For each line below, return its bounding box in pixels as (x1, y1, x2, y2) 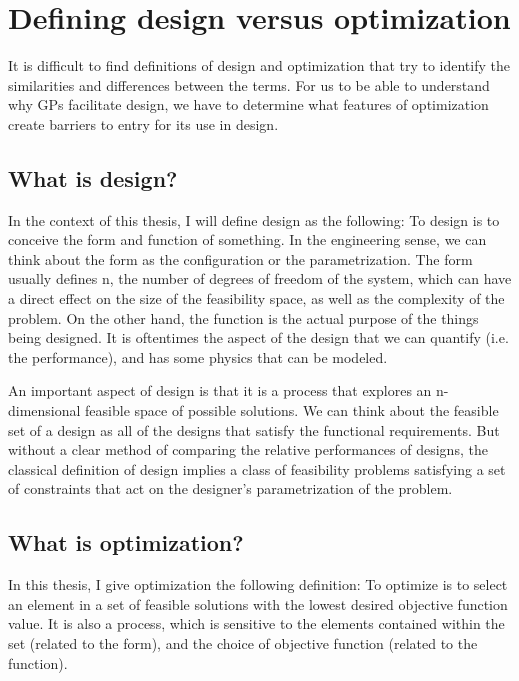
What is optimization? (8, 527, 244, 558)
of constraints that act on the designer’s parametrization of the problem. (8, 478, 453, 499)
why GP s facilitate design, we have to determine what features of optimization (8, 94, 489, 115)
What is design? (8, 162, 178, 193)
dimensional (8, 400, 81, 421)
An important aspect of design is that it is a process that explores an (8, 380, 432, 401)
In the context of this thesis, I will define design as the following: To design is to (8, 209, 500, 230)
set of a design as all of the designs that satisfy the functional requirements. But (8, 419, 500, 440)
